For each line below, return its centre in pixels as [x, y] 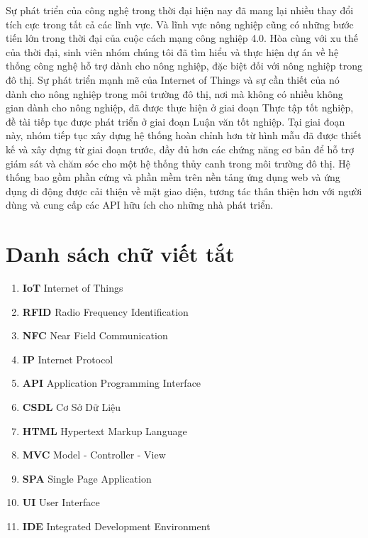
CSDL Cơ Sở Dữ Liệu [72, 407]
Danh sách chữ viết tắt [120, 254]
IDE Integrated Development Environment [116, 526]
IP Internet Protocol [68, 359]
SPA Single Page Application [87, 478]
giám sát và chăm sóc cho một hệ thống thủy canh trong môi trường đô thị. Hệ [178, 163]
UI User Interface [61, 502]
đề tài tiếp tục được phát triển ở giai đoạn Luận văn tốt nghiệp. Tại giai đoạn [175, 121]
